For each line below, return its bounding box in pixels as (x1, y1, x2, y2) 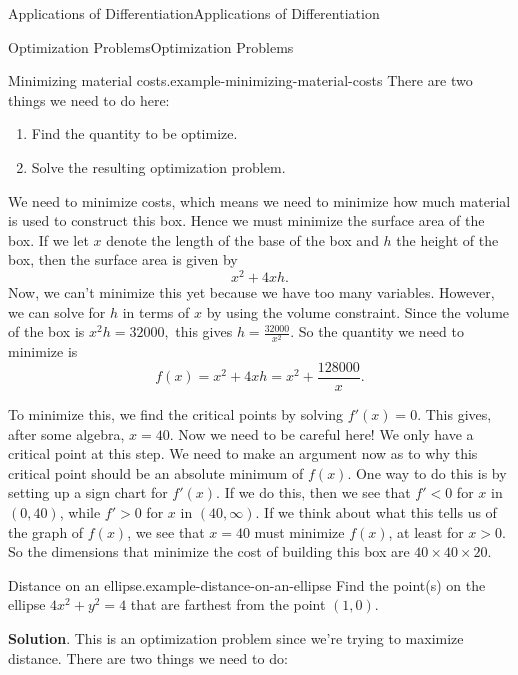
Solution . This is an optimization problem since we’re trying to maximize (8, 627, 464, 648)
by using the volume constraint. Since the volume (206, 301, 510, 322)
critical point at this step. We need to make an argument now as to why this (8, 443, 478, 464)
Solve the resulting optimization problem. (31, 156, 286, 177)
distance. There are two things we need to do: (8, 647, 288, 668)
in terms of (122, 301, 190, 322)
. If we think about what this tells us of (255, 501, 497, 522)
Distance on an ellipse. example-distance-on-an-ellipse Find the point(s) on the (8, 574, 486, 595)
